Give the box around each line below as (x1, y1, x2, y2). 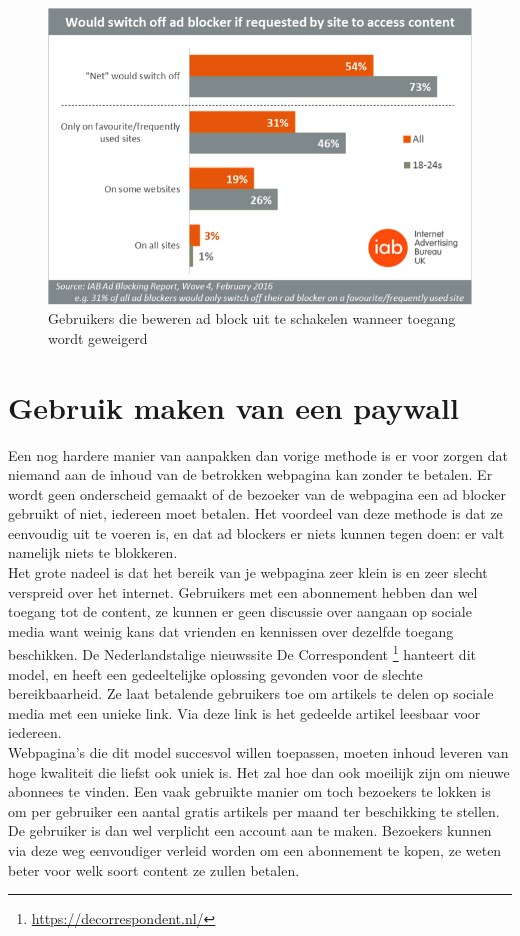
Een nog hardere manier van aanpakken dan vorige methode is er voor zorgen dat (8, 444, 508, 465)
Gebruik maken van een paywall (8, 386, 459, 427)
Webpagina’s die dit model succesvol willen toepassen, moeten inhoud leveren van (8, 742, 509, 763)
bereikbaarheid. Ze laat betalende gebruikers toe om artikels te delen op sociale (8, 683, 494, 704)
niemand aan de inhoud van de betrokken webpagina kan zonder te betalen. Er (8, 464, 493, 485)
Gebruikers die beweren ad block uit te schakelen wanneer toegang (48, 308, 456, 329)
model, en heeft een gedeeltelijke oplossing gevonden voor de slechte (8, 663, 423, 684)
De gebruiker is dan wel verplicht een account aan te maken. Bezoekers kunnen (8, 820, 492, 841)
